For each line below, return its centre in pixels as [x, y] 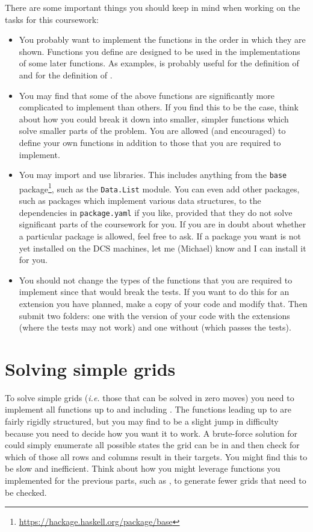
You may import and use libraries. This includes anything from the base [153, 175]
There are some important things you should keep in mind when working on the [153, 7]
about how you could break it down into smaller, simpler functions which [154, 119]
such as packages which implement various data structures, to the [140, 201]
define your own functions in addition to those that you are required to [150, 142]
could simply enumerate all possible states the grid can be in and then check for [152, 445]
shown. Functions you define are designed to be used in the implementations [160, 51]
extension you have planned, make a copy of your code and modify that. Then [163, 303]
